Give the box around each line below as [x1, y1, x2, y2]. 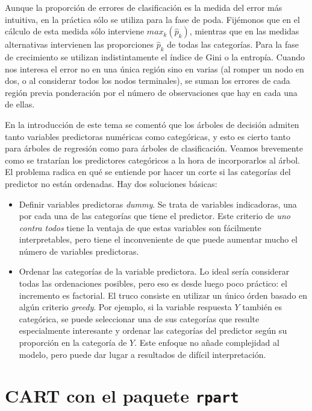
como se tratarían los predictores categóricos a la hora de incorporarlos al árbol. [5, 153, 300, 166]
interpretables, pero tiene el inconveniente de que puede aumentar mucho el [19, 233, 298, 246]
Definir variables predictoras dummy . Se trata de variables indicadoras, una [19, 197, 297, 210]
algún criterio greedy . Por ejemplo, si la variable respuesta [19, 301, 232, 313]
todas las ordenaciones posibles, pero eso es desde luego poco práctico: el [19, 277, 287, 290]
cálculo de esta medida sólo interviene [5, 25, 145, 37]
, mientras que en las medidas [189, 25, 299, 37]
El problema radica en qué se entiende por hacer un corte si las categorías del [5, 165, 291, 178]
